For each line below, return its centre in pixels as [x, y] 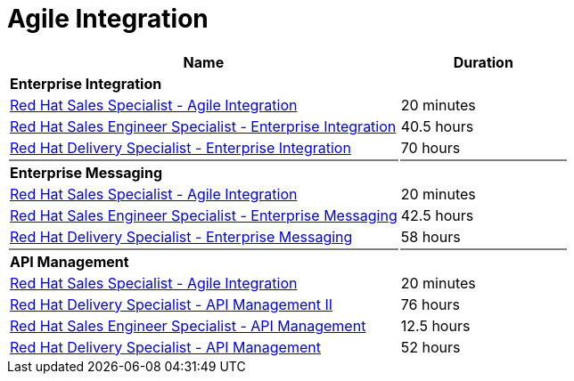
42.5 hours [437, 215]
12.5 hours [435, 325]
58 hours [430, 236]
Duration [483, 62]
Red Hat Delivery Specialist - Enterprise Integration [180, 147]
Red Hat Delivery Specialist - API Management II [172, 304]
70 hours [430, 147]
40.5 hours [437, 126]
